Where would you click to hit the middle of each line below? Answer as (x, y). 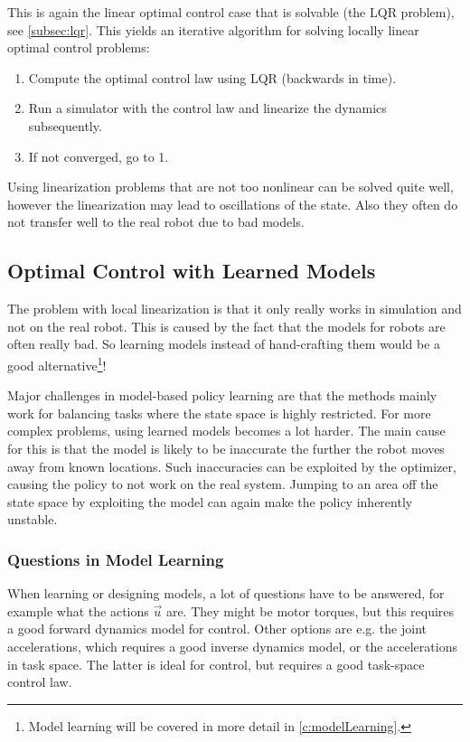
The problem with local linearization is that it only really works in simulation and (235, 309)
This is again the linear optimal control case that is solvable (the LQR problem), (231, 12)
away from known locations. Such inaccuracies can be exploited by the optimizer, (232, 466)
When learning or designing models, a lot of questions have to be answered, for (226, 593)
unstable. (33, 519)
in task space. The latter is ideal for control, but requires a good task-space (216, 664)
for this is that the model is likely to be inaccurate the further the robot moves (226, 448)
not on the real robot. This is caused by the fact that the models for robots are (226, 326)
